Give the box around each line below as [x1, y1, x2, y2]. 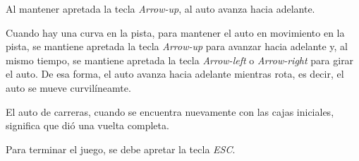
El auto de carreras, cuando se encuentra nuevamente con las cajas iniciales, [6, 104, 334, 119]
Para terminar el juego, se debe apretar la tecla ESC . [6, 141, 236, 156]
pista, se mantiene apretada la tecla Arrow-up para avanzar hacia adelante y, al [6, 39, 348, 54]
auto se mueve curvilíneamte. [6, 80, 131, 95]
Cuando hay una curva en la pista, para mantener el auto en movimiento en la [6, 25, 345, 40]
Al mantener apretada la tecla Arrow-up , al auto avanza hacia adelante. [6, 1, 315, 16]
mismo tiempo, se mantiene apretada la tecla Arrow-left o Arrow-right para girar [6, 52, 354, 67]
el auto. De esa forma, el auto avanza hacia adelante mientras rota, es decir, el [6, 66, 344, 81]
